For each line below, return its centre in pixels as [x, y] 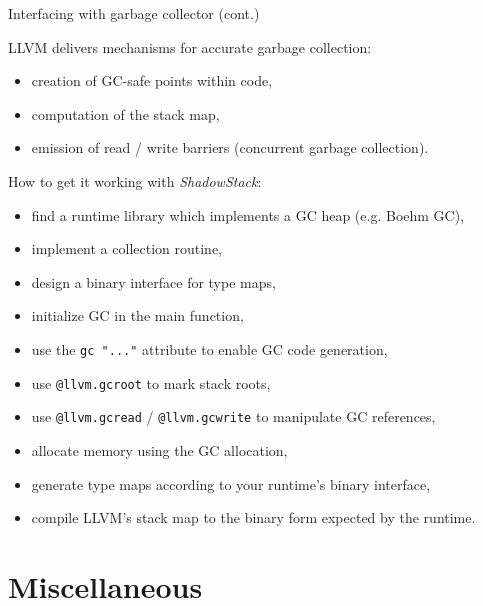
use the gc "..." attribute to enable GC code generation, [209, 348]
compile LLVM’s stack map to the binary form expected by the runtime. [253, 517]
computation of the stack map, [125, 113]
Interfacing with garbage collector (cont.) [134, 13]
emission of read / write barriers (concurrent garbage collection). [230, 147]
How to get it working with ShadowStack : [135, 180]
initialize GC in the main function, [137, 315]
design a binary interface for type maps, [153, 281]
